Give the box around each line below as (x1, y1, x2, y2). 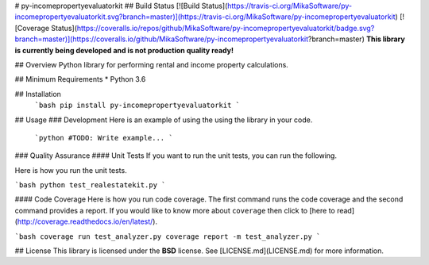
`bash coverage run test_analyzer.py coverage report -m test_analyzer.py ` (14, 232, 321, 241)
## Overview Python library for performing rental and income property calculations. (14, 60, 289, 69)
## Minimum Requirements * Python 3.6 (14, 75, 146, 84)
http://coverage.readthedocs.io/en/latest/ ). (17, 217, 158, 226)
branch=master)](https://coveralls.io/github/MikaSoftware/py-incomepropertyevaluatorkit (14, 34, 309, 44)
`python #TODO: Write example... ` (34, 133, 174, 142)
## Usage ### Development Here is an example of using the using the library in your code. (14, 115, 313, 125)
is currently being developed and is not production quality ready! (14, 45, 234, 55)
